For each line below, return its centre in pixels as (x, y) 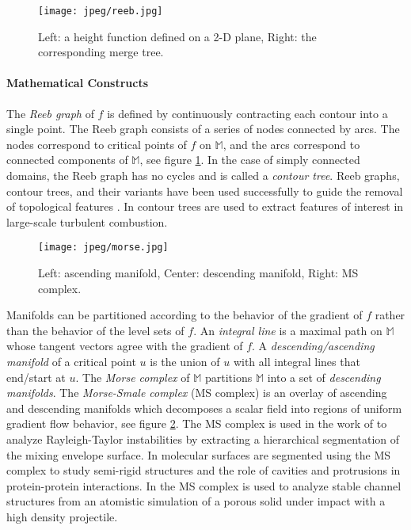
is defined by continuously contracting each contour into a (247, 113)
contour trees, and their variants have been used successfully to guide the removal (205, 191)
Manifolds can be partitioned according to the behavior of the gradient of (185, 315)
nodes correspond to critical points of (97, 144)
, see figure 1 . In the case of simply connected (250, 160)
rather (390, 315)
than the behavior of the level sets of (95, 330)
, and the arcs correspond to (291, 144)
